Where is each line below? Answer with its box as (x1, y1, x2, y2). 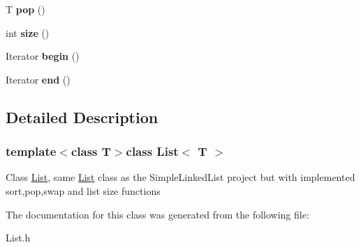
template (6, 143, 57, 160)
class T (71, 143, 111, 160)
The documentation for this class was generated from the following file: (6, 207, 309, 221)
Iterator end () (6, 72, 71, 86)
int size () (6, 25, 50, 40)
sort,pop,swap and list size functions (6, 183, 161, 198)
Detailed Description (6, 106, 159, 127)
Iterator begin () (6, 49, 80, 63)
